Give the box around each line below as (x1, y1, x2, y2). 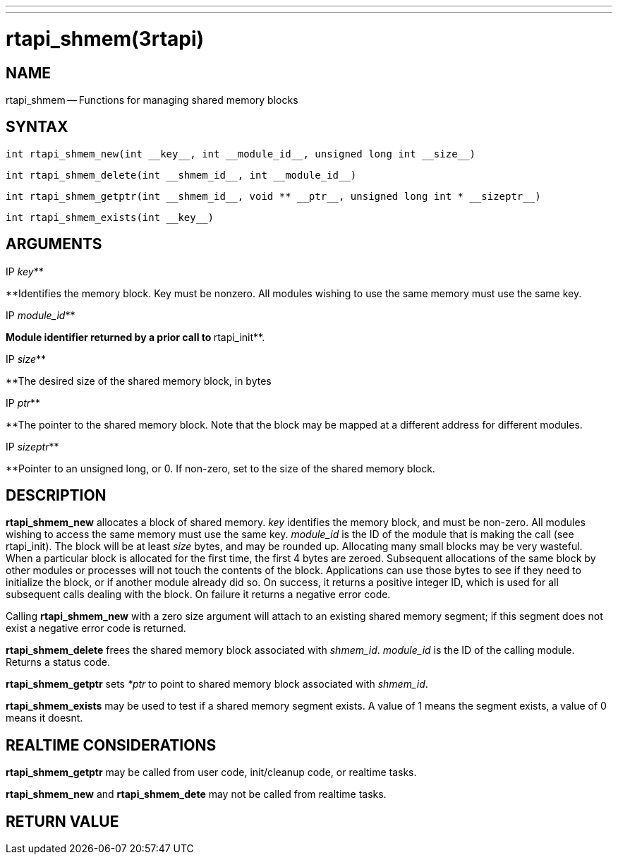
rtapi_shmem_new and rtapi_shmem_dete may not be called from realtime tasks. (6, 788, 387, 801)
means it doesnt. (6, 712, 83, 724)
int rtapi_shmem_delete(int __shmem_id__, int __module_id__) (6, 169, 357, 181)
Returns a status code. (6, 656, 110, 669)
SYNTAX (6, 118, 68, 136)
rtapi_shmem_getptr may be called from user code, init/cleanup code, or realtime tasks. (6, 766, 417, 779)
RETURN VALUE (6, 812, 119, 830)
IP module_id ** (6, 309, 75, 321)
